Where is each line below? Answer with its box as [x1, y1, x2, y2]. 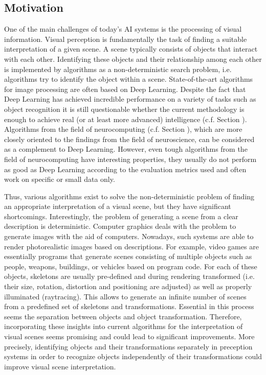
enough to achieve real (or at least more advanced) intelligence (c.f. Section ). [4, 113, 247, 124]
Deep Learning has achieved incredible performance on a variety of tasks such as [4, 93, 256, 104]
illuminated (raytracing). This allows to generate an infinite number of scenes [4, 291, 247, 301]
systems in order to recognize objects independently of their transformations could [4, 351, 262, 362]
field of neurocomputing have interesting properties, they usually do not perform [4, 153, 257, 164]
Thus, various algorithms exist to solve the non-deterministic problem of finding [4, 191, 255, 201]
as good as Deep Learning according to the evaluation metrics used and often [4, 163, 247, 174]
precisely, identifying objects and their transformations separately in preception [4, 341, 253, 351]
